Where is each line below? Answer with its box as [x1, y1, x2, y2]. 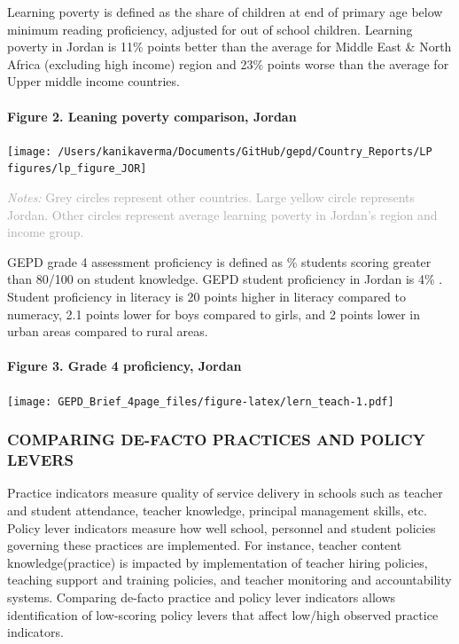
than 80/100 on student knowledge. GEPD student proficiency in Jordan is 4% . [7, 270, 443, 288]
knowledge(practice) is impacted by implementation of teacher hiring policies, [7, 553, 428, 571]
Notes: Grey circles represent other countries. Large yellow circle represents [7, 188, 416, 207]
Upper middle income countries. [7, 72, 180, 90]
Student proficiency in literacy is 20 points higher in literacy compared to [7, 287, 406, 306]
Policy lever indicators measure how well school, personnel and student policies [7, 518, 436, 537]
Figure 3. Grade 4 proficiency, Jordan [7, 357, 242, 375]
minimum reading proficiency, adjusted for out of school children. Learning [7, 20, 413, 38]
